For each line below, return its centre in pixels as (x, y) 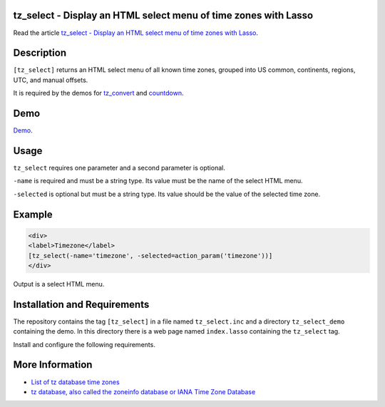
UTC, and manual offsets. (51, 80)
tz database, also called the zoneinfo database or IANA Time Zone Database (143, 391)
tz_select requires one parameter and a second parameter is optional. (119, 168)
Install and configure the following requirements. (84, 344)
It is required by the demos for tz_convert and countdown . (98, 93)
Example (33, 214)
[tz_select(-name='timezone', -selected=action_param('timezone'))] (150, 256)
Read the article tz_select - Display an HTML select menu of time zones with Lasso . (135, 33)
